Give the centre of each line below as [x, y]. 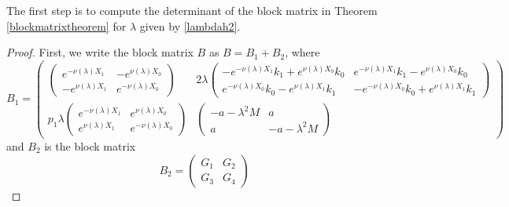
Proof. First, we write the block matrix [100, 52]
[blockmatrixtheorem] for [66, 25]
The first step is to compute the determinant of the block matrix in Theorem [192, 10]
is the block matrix [90, 145]
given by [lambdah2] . [190, 25]
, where [302, 52]
